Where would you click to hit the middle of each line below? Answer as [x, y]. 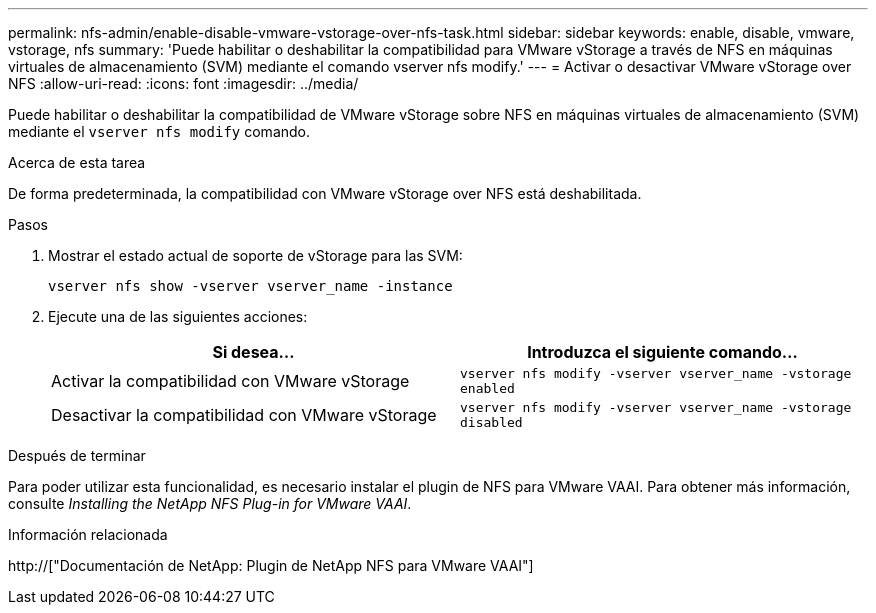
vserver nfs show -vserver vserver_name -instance [250, 286]
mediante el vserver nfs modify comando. [159, 131]
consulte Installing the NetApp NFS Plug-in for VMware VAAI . [210, 503]
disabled [491, 422]
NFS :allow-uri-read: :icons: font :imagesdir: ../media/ [183, 83]
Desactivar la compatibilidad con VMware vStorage [244, 415]
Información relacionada [88, 534]
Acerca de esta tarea [77, 162]
